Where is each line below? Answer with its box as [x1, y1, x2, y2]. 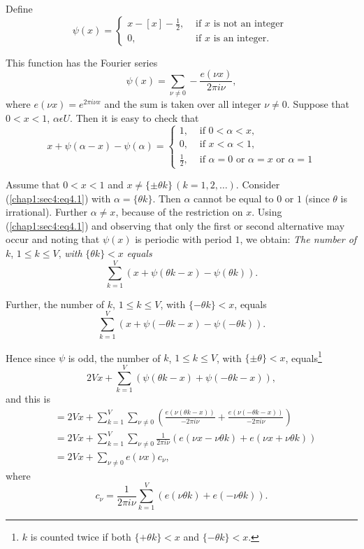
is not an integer [213, 19, 284, 29]
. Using [252, 204, 282, 219]
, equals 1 [285, 348, 322, 365]
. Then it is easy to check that [70, 110, 199, 125]
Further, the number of [6, 296, 105, 311]
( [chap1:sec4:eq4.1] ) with [6, 190, 111, 205]
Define [6, 1, 33, 15]
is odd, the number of [68, 350, 161, 365]
